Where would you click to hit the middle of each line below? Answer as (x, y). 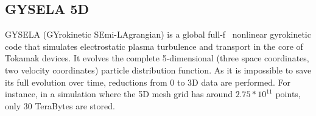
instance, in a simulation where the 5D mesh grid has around (119, 94)
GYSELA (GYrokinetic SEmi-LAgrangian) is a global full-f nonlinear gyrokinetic (158, 34)
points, (288, 94)
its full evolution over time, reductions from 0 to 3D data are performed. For (148, 82)
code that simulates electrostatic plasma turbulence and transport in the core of (154, 46)
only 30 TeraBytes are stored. (60, 105)
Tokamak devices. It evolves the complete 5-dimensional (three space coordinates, (157, 58)
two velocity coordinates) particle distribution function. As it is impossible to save (158, 70)
